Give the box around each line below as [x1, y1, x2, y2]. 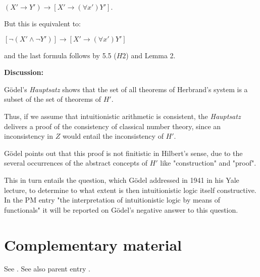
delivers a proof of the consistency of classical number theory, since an [4, 121, 221, 131]
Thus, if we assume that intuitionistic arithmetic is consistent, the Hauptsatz [4, 110, 241, 121]
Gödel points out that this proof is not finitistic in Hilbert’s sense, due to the [4, 147, 243, 158]
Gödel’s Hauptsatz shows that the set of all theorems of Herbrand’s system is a [4, 84, 248, 94]
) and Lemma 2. [126, 50, 176, 60]
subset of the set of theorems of [4, 94, 101, 104]
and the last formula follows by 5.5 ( [4, 50, 117, 60]
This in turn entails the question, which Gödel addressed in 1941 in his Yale [4, 174, 239, 185]
